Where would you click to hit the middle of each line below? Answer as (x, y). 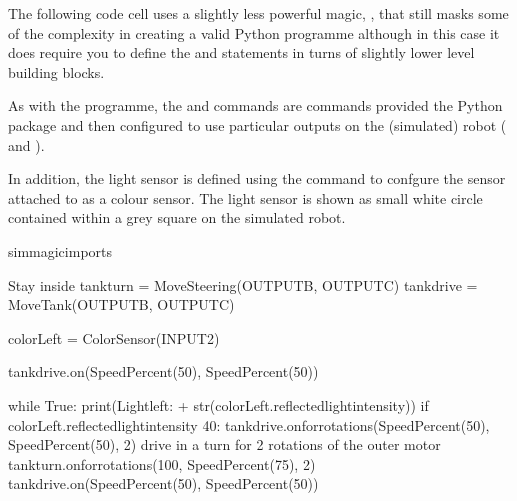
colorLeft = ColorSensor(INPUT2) (114, 337)
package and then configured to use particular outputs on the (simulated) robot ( (257, 124)
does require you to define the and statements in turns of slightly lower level (241, 52)
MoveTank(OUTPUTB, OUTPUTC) (121, 304)
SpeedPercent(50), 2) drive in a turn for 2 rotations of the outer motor (224, 444)
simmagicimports (60, 250)
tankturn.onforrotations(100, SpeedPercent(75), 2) (162, 463)
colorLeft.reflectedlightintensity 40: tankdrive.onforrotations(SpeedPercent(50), (249, 424)
